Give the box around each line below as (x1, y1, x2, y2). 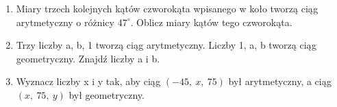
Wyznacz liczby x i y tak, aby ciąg (16, 74, 161, 88)
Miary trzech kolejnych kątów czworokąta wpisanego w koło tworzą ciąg (16, 1, 319, 15)
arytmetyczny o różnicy (16, 14, 114, 29)
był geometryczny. (68, 87, 145, 102)
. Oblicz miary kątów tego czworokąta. (130, 14, 292, 29)
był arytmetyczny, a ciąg (228, 74, 332, 88)
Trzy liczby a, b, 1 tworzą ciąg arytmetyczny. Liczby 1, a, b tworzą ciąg (16, 38, 316, 52)
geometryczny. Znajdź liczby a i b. (16, 51, 160, 65)
